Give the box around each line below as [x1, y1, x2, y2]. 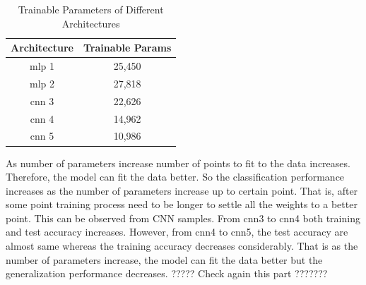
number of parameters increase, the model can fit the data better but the [6, 252, 323, 267]
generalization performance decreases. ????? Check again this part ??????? [6, 266, 328, 281]
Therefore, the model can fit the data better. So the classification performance [6, 169, 345, 184]
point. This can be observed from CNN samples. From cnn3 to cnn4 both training [6, 210, 360, 225]
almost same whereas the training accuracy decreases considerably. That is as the [6, 238, 358, 253]
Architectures [61, 16, 120, 30]
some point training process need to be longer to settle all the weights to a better [6, 197, 358, 212]
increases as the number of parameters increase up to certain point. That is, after [6, 183, 358, 198]
